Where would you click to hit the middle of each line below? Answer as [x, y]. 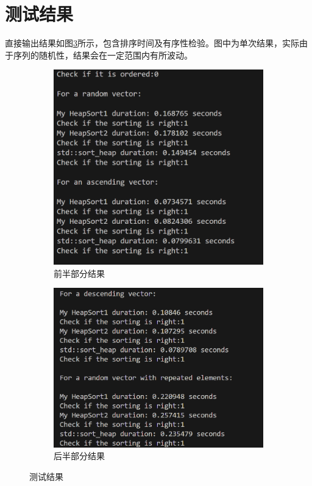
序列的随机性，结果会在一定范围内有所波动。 [103, 55]
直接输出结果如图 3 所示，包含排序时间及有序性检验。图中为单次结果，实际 [152, 43]
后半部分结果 [79, 456]
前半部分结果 [79, 273]
